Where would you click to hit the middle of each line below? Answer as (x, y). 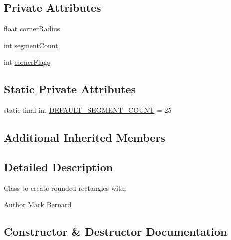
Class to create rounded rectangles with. (66, 188)
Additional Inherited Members (85, 137)
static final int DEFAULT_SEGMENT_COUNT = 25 (88, 110)
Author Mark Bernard (38, 205)
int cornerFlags (27, 62)
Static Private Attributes (70, 89)
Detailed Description (59, 166)
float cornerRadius (32, 28)
